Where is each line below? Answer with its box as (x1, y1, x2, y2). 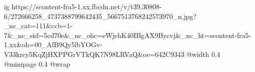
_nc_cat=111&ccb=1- (4, 20, 73, 31)
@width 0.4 (186, 49, 221, 59)
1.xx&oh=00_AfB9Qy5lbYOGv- (4, 39, 102, 50)
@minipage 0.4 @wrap (4, 58, 70, 69)
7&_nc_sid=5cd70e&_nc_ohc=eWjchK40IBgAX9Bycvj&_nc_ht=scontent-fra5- (4, 30, 251, 40)
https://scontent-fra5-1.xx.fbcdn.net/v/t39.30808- (11, 1, 162, 11)
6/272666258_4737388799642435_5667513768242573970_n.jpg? (4, 11, 196, 21)
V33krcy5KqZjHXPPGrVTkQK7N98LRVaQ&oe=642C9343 (4, 49, 185, 59)
